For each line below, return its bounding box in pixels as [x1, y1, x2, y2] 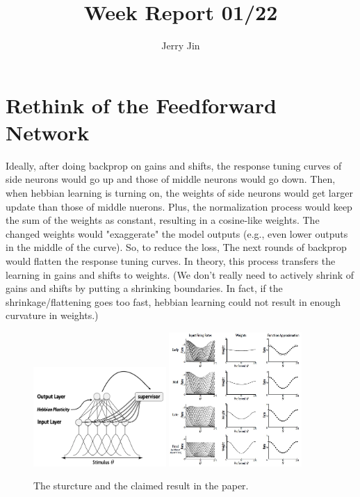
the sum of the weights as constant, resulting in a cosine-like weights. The [6, 213, 320, 227]
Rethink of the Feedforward [6, 90, 277, 119]
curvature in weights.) [6, 308, 99, 323]
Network [6, 117, 90, 146]
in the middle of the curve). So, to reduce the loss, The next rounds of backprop [6, 240, 347, 254]
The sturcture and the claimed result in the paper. [33, 478, 249, 493]
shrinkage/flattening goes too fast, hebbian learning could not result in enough [6, 294, 341, 309]
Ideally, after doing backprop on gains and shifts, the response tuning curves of [6, 158, 342, 172]
